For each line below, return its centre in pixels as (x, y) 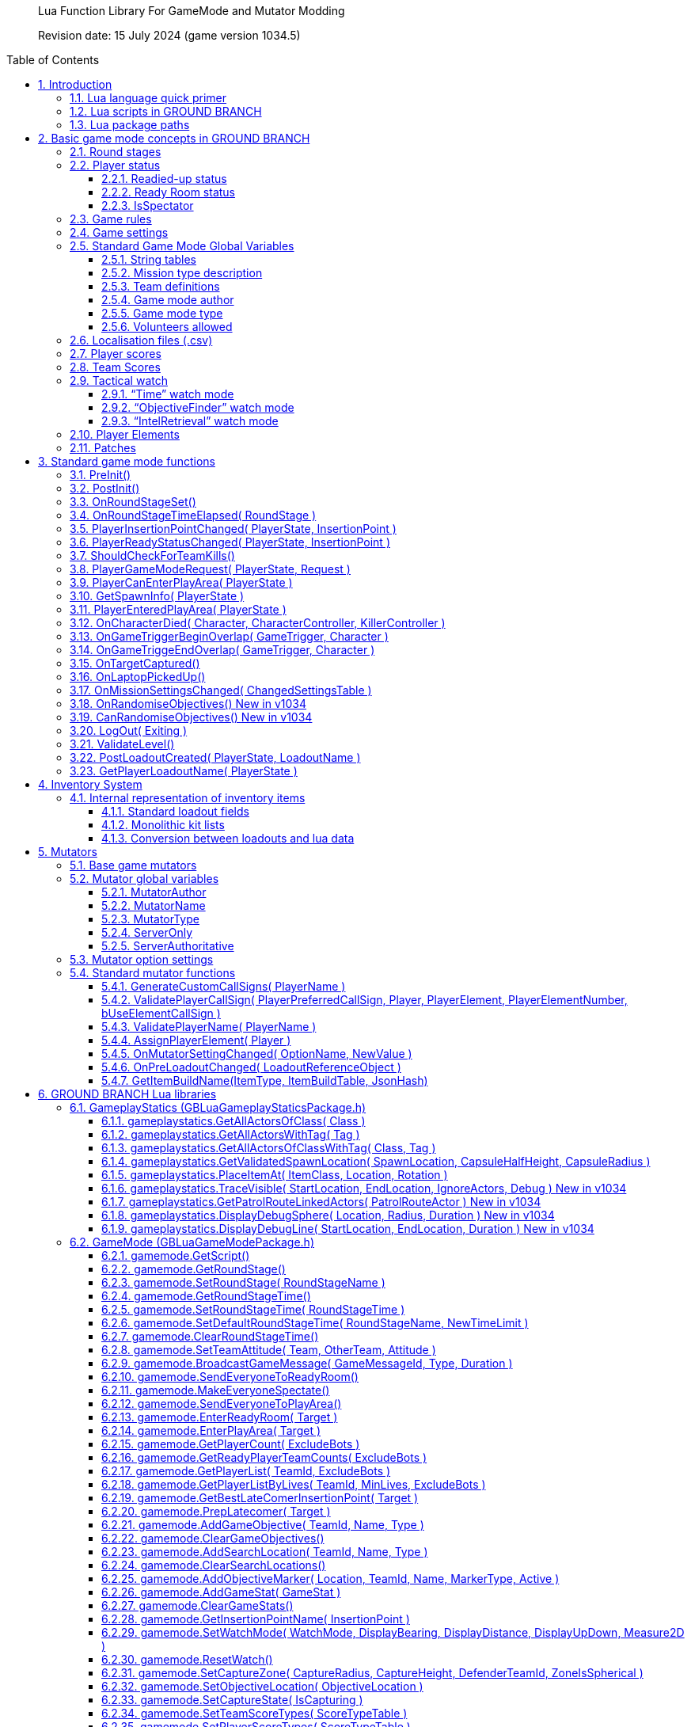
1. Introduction (75, 84)
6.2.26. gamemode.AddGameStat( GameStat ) (221, 1592)
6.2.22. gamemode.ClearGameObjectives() (213, 1538)
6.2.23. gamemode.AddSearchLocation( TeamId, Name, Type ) (265, 1552)
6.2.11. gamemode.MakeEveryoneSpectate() (216, 1390)
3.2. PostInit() (105, 488)
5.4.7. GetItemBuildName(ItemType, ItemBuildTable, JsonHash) (265, 1080)
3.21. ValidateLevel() (122, 744)
